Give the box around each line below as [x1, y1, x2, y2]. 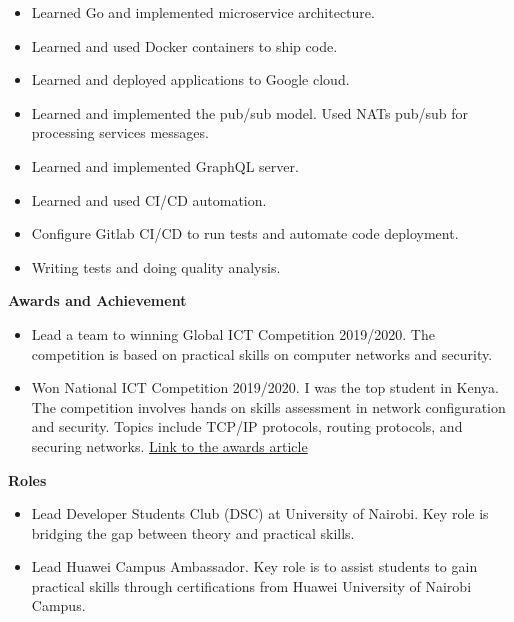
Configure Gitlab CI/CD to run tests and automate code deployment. [31, 223, 459, 244]
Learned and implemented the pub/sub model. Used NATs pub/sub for [31, 102, 468, 123]
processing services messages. [31, 122, 209, 143]
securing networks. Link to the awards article [31, 435, 308, 456]
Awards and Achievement [8, 290, 187, 311]
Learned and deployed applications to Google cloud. [31, 69, 350, 90]
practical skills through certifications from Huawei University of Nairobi [31, 575, 472, 596]
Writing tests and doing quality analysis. [31, 256, 281, 277]
